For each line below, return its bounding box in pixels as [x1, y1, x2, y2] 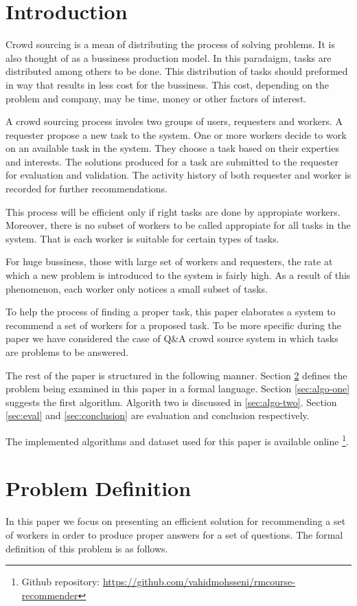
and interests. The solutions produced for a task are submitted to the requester [5, 154, 338, 168]
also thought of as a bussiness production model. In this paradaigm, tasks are [5, 50, 332, 65]
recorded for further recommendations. [5, 181, 168, 196]
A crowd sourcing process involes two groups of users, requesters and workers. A [5, 114, 343, 128]
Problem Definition [5, 474, 192, 502]
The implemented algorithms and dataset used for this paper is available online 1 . [5, 431, 349, 448]
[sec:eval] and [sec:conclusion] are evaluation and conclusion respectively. [5, 408, 310, 423]
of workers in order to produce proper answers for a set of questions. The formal [5, 527, 343, 541]
